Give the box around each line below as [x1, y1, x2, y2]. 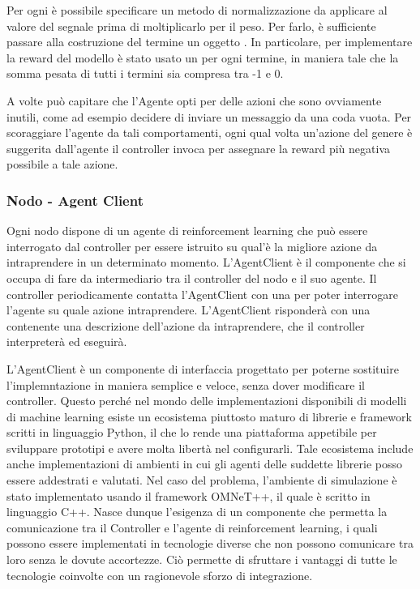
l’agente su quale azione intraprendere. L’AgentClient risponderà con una [6, 301, 371, 318]
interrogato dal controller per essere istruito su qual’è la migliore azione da [6, 237, 378, 254]
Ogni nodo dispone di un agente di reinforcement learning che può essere [6, 222, 368, 239]
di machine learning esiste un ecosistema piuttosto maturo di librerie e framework [6, 408, 412, 425]
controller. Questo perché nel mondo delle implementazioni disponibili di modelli [6, 392, 407, 409]
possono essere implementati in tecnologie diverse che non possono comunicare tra [6, 535, 414, 552]
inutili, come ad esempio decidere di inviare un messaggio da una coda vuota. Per [6, 108, 412, 125]
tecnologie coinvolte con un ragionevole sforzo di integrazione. [6, 566, 313, 583]
